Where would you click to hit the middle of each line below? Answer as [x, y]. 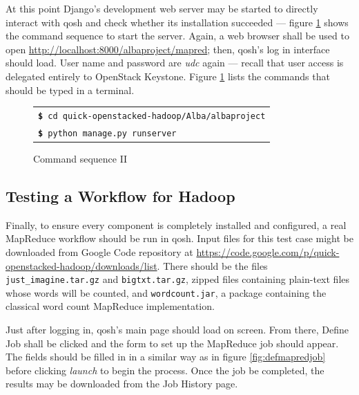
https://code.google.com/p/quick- [268, 251]
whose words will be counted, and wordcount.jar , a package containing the [166, 292]
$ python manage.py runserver [107, 133]
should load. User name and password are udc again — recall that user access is [175, 63]
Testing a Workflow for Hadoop [120, 195]
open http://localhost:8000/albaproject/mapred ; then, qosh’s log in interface [168, 49]
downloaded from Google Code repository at [99, 251]
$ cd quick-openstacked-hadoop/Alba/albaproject [152, 116]
